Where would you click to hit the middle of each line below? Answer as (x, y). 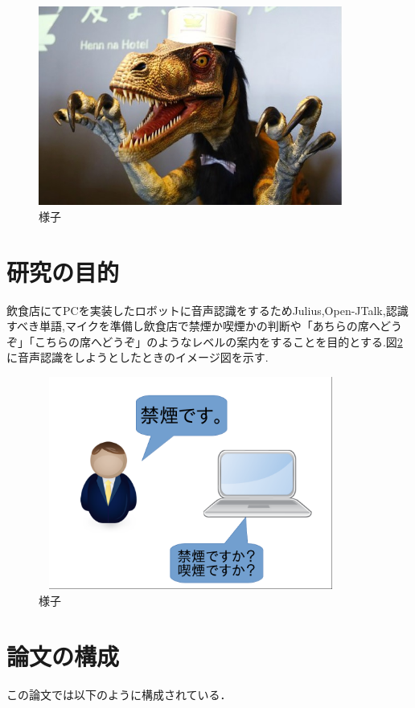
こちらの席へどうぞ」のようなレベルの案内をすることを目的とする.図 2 (218, 341)
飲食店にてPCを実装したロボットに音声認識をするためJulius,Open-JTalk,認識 (207, 310)
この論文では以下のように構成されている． (119, 694)
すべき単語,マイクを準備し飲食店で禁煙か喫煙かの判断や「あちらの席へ (193, 326)
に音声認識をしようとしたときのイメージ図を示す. (138, 357)
